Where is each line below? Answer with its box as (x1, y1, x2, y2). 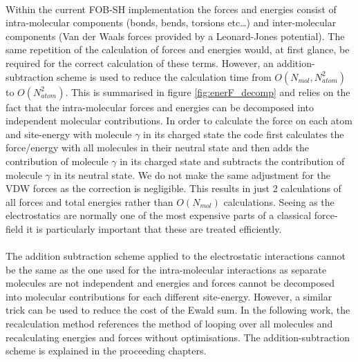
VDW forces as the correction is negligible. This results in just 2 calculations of (6, 181, 341, 196)
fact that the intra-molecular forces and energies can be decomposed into (6, 99, 314, 114)
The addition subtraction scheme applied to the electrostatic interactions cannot (6, 249, 346, 263)
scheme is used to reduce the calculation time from (57, 69, 272, 84)
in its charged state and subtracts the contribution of (120, 153, 345, 168)
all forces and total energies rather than (6, 194, 173, 209)
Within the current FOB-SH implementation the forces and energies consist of (6, 1, 337, 16)
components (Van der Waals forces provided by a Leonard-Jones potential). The (6, 28, 345, 43)
